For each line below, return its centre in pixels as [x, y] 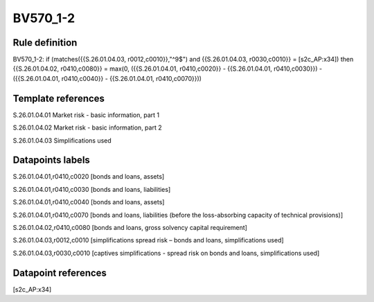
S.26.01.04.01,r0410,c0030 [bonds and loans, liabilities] [92, 189]
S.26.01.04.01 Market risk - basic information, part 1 [86, 115]
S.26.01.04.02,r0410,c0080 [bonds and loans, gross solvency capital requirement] [130, 228]
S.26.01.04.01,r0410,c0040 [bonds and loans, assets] [89, 202]
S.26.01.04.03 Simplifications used [62, 140]
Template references [59, 98]
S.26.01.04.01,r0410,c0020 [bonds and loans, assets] [89, 177]
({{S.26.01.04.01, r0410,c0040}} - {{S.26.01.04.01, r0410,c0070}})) [107, 78]
